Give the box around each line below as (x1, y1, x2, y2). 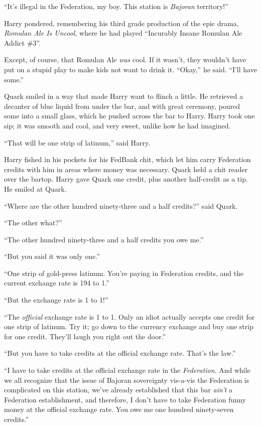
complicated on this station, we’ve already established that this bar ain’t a (4, 384, 233, 395)
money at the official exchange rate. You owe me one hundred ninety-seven (4, 404, 234, 414)
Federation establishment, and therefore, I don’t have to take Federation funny (4, 394, 246, 404)
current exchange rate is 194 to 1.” (4, 277, 109, 288)
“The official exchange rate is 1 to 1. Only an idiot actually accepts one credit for (4, 311, 255, 322)
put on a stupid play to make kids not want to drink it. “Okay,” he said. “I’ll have (4, 64, 257, 74)
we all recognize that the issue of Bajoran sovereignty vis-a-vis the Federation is (4, 374, 249, 385)
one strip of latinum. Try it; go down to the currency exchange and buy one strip (4, 321, 253, 332)
